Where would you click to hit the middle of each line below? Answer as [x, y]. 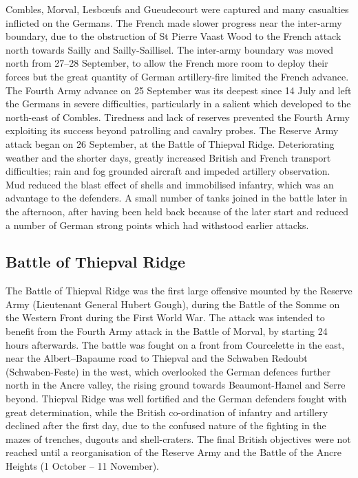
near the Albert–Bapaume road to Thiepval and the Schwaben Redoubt [157, 358]
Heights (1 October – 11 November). [82, 466]
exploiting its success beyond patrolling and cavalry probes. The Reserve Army [172, 130]
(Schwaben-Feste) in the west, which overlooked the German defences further [168, 371]
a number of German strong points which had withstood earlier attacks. [157, 225]
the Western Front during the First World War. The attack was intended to [165, 317]
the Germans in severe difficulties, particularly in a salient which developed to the [178, 104]
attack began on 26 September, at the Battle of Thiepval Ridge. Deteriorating [170, 143]
